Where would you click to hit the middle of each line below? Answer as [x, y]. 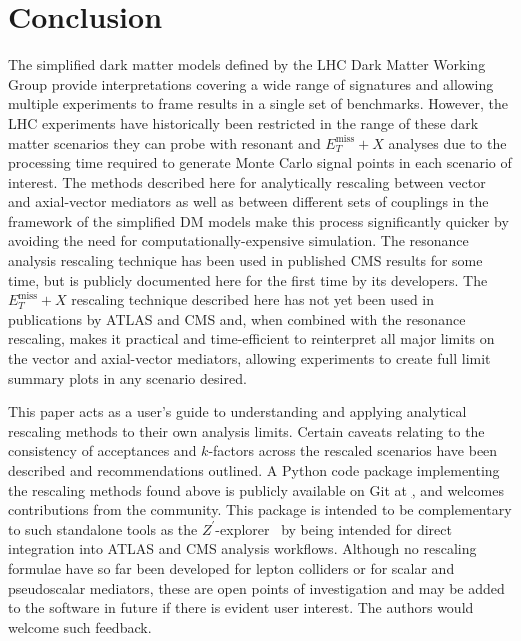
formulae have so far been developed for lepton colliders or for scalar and [231, 567]
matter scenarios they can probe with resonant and [164, 142]
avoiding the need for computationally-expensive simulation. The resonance [238, 240]
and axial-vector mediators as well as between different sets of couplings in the [248, 201]
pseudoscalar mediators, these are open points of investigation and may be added [256, 587]
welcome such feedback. [80, 626]
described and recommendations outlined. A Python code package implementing [254, 470]
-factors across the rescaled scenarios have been [353, 450]
